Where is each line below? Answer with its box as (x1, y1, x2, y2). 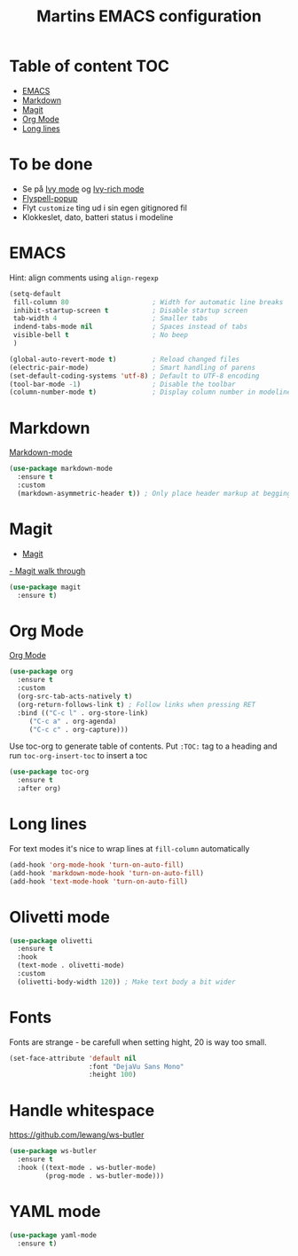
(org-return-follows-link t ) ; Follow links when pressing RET (17, 700, 255, 709)
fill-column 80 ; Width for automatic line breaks (12, 297, 284, 307)
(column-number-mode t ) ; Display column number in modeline (9, 388, 292, 396)
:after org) (17, 784, 62, 793)
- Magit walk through (9, 565, 86, 576)
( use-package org (9, 667, 74, 676)
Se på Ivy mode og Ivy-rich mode (21, 184, 145, 194)
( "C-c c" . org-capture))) (28, 725, 129, 734)
